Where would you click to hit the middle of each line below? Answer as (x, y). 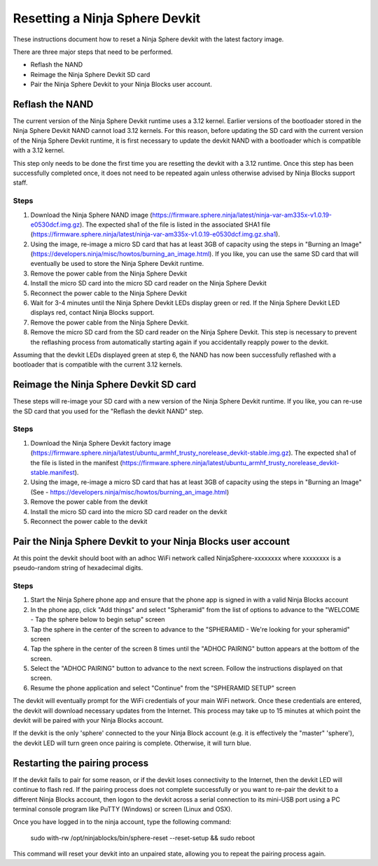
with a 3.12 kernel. (39, 150)
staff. (20, 183)
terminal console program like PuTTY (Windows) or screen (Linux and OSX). (122, 809)
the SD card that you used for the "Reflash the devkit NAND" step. (108, 411)
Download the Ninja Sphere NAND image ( (91, 215)
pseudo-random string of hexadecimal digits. (78, 568)
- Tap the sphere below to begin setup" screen (98, 620)
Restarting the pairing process (81, 763)
